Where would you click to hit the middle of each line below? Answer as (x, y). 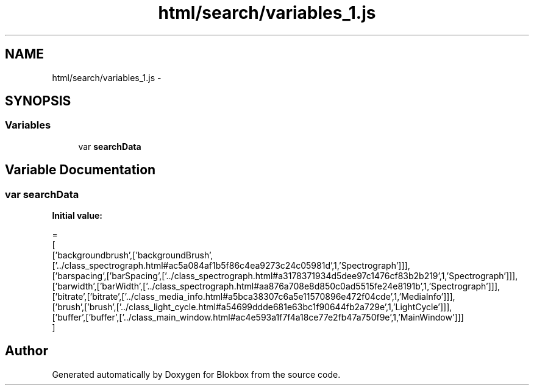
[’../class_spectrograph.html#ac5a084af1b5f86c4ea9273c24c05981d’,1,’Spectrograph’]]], (231, 266)
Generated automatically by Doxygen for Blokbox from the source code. (196, 374)
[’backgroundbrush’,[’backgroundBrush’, (133, 255)
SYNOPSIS (38, 101)
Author (27, 351)
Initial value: (77, 216)
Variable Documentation (80, 170)
